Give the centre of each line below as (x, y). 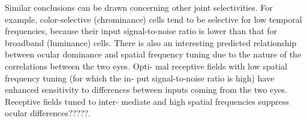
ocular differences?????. (48, 113)
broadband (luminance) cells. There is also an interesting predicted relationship (151, 42)
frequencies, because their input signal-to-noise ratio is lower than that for (141, 31)
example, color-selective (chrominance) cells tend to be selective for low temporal (153, 19)
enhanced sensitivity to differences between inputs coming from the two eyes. (146, 90)
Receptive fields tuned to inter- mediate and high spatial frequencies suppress (147, 101)
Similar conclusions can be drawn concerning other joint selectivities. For (139, 7)
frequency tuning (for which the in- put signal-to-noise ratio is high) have (140, 78)
